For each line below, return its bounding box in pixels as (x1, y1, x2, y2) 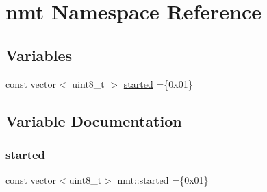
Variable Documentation (5, 110, 182, 131)
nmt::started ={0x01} (117, 173, 209, 187)
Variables (5, 44, 73, 65)
